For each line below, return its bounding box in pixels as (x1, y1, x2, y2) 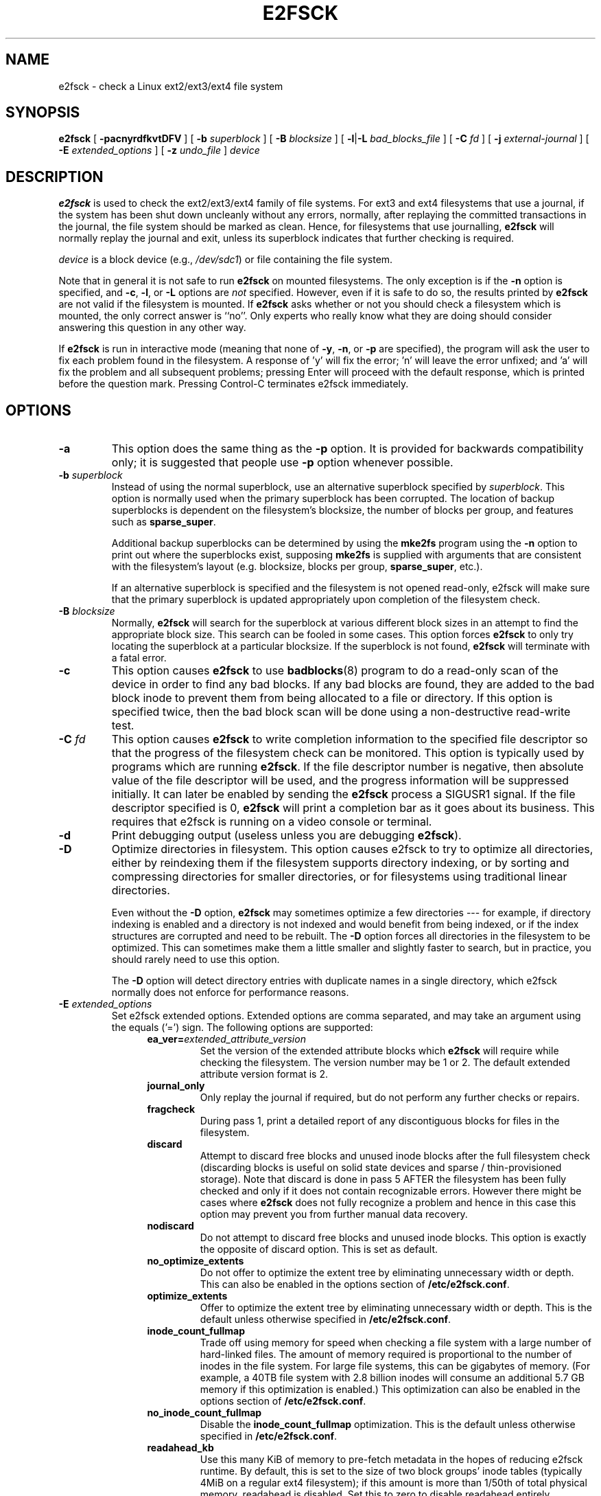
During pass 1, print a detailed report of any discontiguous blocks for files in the (200, 1115, 560, 1127)
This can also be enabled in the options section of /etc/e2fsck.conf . (200, 1278, 510, 1291)
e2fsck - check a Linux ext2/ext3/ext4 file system (58, 80, 283, 92)
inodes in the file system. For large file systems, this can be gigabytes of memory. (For (200, 1360, 591, 1372)
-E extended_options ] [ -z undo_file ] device (58, 144, 260, 157)
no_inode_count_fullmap (147, 1407, 262, 1419)
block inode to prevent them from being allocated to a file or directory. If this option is (111, 691, 553, 705)
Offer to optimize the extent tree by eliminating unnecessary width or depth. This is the (200, 1302, 592, 1314)
